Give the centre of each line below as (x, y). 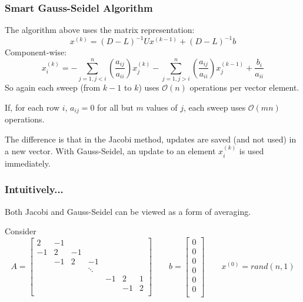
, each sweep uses (214, 107)
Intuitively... (34, 189)
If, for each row (32, 107)
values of (162, 107)
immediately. (28, 163)
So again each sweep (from (53, 87)
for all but (115, 107)
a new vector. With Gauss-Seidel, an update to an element (110, 151)
